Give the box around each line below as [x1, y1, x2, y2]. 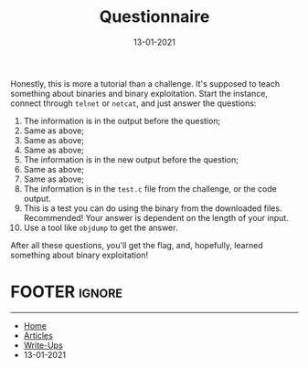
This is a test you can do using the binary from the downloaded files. [23, 203, 282, 214]
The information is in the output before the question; [23, 115, 221, 126]
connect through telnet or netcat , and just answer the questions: [10, 98, 257, 109]
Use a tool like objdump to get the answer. [23, 222, 178, 233]
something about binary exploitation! [10, 249, 149, 260]
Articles [23, 330, 53, 341]
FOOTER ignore [10, 281, 122, 302]
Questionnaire [99, 6, 210, 27]
